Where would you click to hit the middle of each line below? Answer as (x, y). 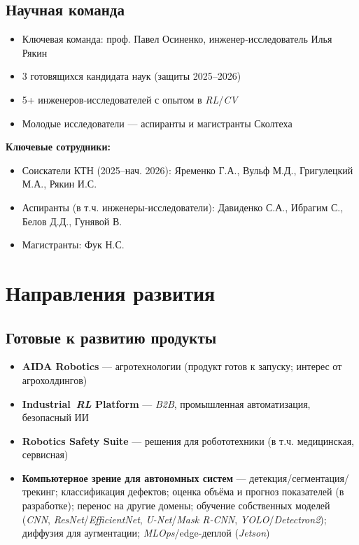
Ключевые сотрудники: (58, 147)
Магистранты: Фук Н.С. (73, 245)
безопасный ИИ (55, 417)
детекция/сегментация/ (299, 477)
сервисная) (45, 454)
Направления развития (111, 292)
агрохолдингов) (55, 380)
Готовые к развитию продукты (111, 337)
